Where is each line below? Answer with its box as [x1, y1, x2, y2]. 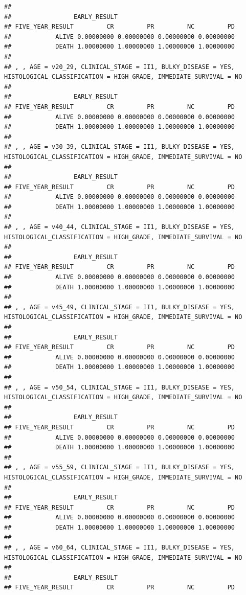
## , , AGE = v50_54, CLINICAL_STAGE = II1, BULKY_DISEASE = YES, [4, 383, 235, 391]
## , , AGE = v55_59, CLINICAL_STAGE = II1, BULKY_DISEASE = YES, [4, 464, 235, 471]
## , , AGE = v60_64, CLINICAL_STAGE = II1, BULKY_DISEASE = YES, [4, 544, 235, 552]
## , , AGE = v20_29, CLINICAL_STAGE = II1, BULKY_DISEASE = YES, [4, 63, 235, 71]
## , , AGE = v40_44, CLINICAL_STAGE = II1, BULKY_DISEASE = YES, [4, 223, 235, 231]
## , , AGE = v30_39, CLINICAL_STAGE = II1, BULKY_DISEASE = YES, [4, 143, 235, 151]
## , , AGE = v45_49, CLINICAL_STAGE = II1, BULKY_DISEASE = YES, [4, 303, 235, 311]
